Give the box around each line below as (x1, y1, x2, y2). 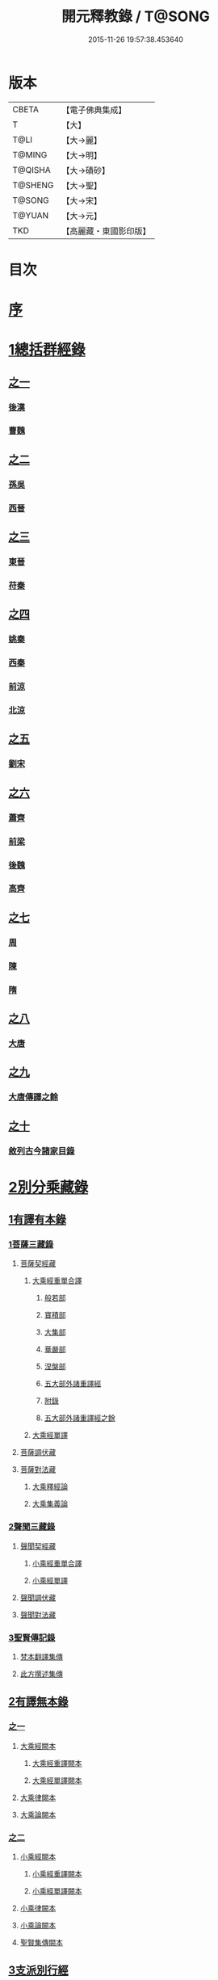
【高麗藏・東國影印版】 (61, 225, 151, 237)
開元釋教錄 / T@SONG (61, 7, 210, 26)
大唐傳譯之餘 (8, 1091, 59, 1103)
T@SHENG (12, 179, 54, 191)
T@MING (12, 149, 48, 160)
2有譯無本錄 (8, 1695, 69, 1709)
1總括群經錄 (8, 341, 86, 359)
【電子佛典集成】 (61, 104, 127, 116)
